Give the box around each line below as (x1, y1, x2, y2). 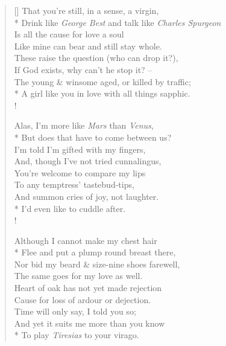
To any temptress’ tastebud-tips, (14, 178, 134, 191)
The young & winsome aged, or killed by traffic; (14, 75, 191, 88)
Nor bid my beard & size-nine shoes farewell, (14, 257, 180, 270)
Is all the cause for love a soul (14, 28, 124, 40)
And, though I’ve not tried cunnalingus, (14, 155, 162, 167)
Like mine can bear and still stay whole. (14, 39, 162, 52)
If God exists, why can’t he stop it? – (14, 63, 152, 75)
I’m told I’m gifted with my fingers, (14, 143, 146, 155)
